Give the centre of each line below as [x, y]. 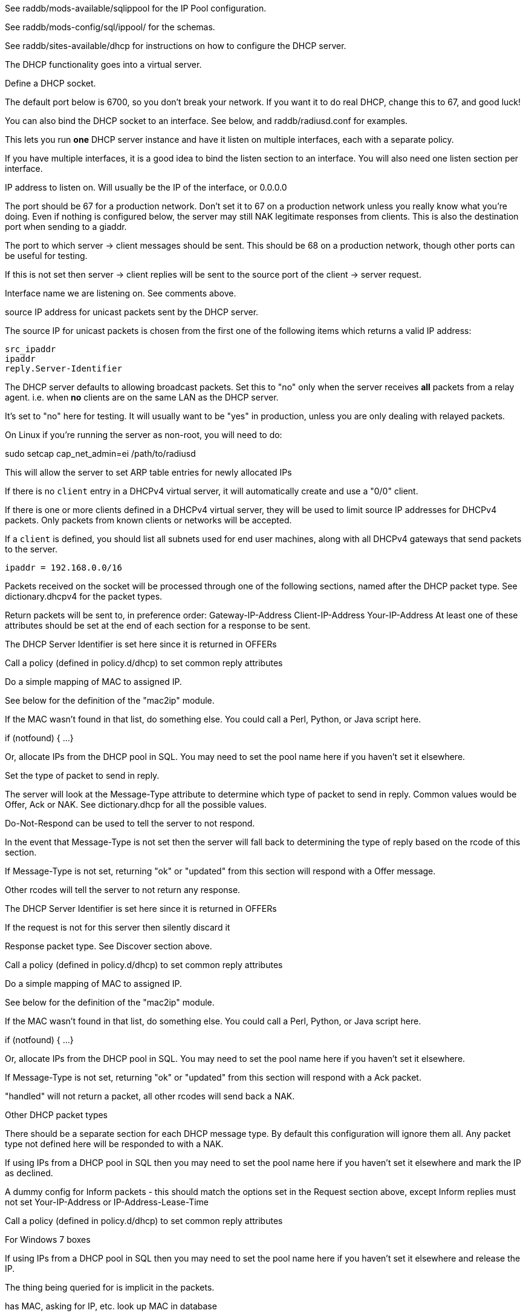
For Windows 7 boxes [48, 1239]
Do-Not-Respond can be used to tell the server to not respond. [130, 823]
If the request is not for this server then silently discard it [118, 927]
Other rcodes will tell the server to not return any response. [123, 890]
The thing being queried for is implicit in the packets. [110, 1287]
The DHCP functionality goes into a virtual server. [103, 64]
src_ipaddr [31, 349]
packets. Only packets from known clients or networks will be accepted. [148, 520]
